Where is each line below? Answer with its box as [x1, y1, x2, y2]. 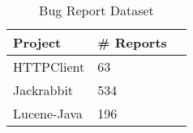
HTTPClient [13, 57, 85, 76]
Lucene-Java [13, 104, 83, 123]
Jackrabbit [13, 81, 74, 99]
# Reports [97, 33, 167, 52]
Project [13, 33, 62, 52]
